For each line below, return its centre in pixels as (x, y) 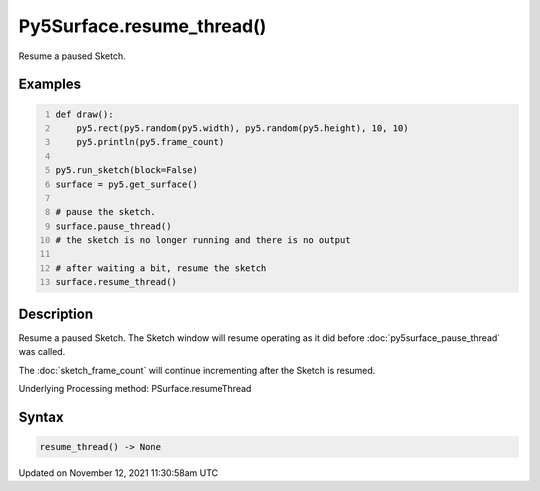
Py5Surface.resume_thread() (142, 26)
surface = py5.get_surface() (127, 184)
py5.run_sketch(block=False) (127, 170)
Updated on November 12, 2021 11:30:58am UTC (118, 472)
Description (56, 313)
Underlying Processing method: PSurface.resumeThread (135, 388)
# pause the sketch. (106, 212)
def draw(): (84, 114)
